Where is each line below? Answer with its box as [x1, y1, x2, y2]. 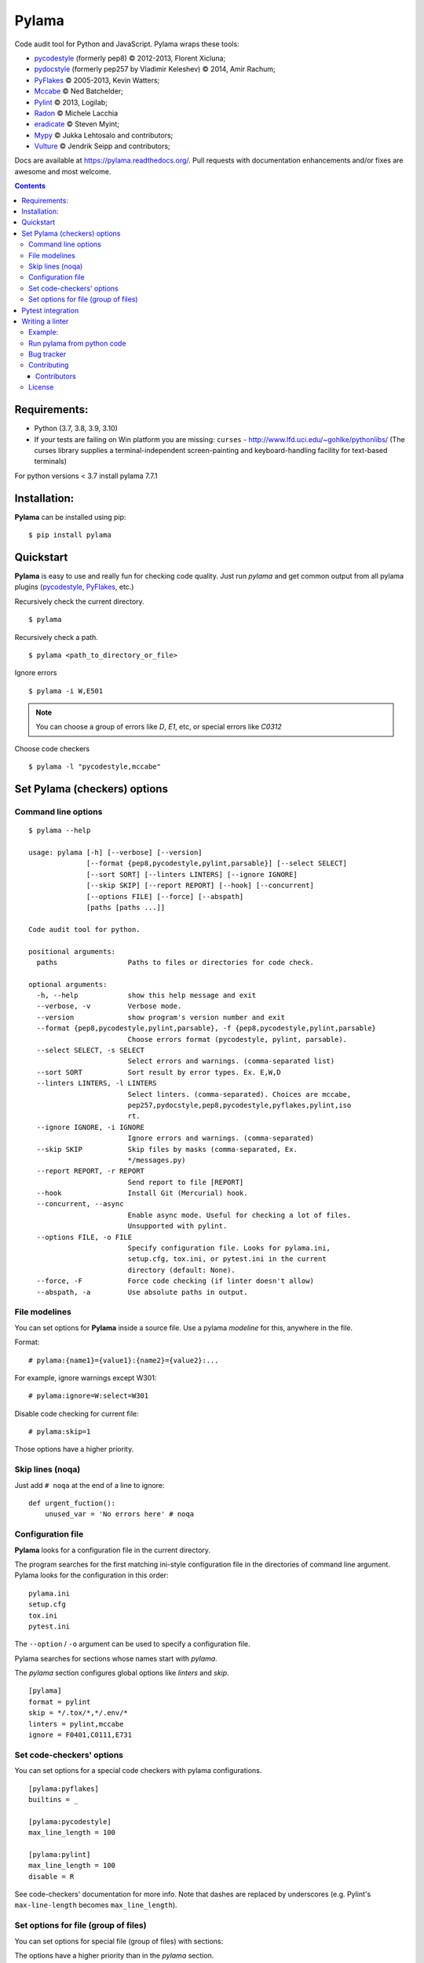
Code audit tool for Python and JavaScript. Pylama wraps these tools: [14, 39, 239, 49]
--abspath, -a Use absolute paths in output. [36, 1288, 248, 1296]
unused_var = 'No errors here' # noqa [44, 1510, 195, 1519]
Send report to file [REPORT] [127, 1178, 244, 1186]
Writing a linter [21, 316, 69, 326]
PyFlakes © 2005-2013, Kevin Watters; [34, 75, 160, 85]
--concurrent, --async [36, 1200, 124, 1208]
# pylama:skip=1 [28, 1427, 91, 1436]
